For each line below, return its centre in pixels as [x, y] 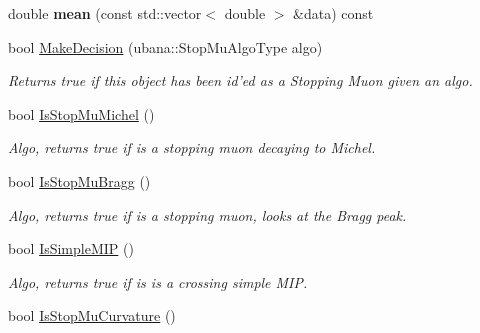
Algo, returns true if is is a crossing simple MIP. [158, 281]
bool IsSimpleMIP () [71, 248]
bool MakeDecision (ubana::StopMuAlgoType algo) [165, 46]
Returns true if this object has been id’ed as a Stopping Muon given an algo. [240, 80]
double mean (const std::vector [105, 13]
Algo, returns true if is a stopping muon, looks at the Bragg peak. [207, 214]
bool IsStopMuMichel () [81, 113]
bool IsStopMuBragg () [79, 180]
